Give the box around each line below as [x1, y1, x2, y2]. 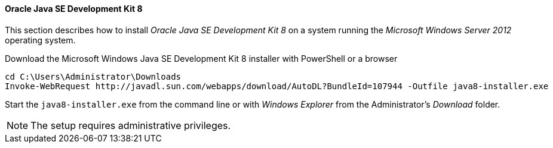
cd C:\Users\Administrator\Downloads [5, 71, 182, 81]
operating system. [5, 34, 76, 45]
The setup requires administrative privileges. [30, 119, 231, 131]
